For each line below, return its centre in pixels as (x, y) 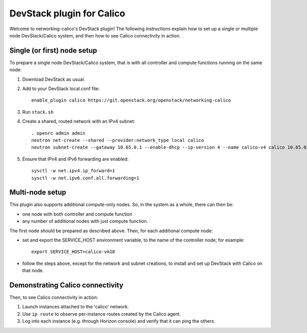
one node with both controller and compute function (77, 214)
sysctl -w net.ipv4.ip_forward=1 (73, 171)
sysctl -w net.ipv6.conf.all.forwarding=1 (85, 178)
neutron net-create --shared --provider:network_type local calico (118, 140)
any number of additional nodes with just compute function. (85, 221)
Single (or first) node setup (53, 50)
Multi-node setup (38, 192)
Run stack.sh (38, 112)
